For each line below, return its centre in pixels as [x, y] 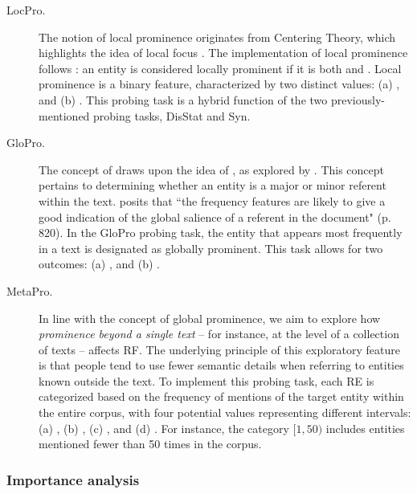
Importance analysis [73, 479]
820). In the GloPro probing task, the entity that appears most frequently [221, 233]
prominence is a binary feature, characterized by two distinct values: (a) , [219, 84]
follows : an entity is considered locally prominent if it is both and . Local [220, 68]
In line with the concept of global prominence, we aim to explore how [210, 318]
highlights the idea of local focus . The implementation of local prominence [223, 53]
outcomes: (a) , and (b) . [99, 264]
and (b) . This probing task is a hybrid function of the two [183, 99]
